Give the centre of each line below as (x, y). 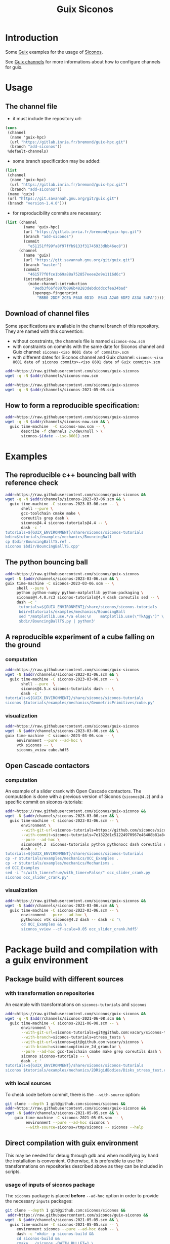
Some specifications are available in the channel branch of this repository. (82, 326)
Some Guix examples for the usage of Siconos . (54, 52)
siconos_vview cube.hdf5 (43, 750)
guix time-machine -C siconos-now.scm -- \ (57, 426)
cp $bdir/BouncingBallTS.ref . (38, 542)
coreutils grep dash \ (45, 518)
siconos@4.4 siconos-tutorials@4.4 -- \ (64, 523)
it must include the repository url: (47, 118)
